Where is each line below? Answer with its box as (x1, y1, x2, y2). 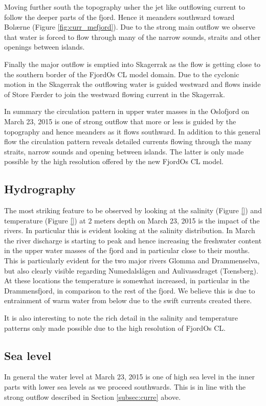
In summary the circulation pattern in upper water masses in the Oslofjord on (4, 106, 249, 117)
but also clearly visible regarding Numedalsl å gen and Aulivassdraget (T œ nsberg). (4, 265, 258, 276)
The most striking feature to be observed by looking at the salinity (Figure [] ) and (4, 205, 262, 216)
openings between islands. (4, 41, 85, 52)
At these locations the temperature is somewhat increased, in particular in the (4, 275, 250, 286)
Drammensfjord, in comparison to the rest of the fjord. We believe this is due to (4, 285, 255, 296)
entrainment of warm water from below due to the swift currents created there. (4, 295, 252, 306)
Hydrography (4, 181, 76, 197)
